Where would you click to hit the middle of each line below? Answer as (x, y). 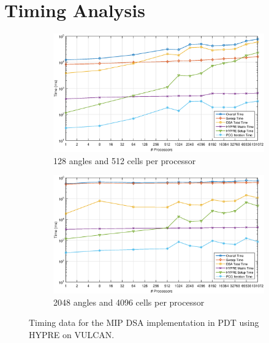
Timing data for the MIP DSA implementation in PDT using (144, 322)
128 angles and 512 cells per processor (125, 160)
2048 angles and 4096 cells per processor (129, 302)
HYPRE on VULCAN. (72, 334)
